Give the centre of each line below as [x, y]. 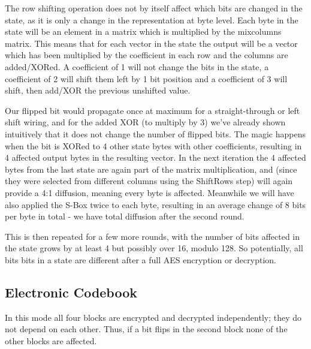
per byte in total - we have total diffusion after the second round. [125, 216]
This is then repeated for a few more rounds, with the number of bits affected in [153, 236]
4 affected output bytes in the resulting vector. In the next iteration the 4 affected [155, 157]
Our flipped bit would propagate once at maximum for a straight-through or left [153, 110]
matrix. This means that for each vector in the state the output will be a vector [151, 43]
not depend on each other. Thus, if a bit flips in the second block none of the [146, 329]
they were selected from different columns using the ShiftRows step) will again [149, 181]
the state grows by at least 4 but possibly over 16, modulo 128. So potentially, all [154, 248]
